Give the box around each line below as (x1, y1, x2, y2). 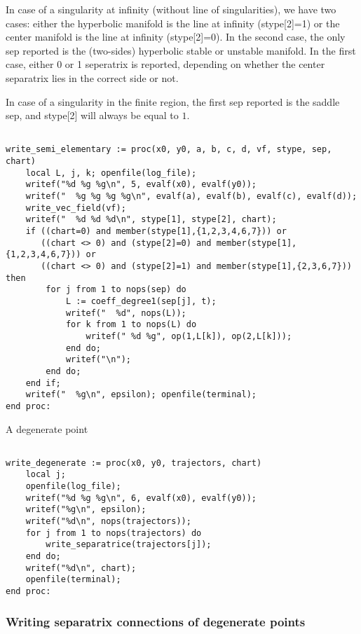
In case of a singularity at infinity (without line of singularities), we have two (6, 2, 336, 16)
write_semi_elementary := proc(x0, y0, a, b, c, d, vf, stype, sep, (6, 144, 332, 155)
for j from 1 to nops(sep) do (46, 284, 186, 295)
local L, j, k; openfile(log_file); (25, 167, 197, 178)
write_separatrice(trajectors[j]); (46, 539, 212, 550)
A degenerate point (6, 421, 88, 436)
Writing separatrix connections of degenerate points (6, 612, 306, 630)
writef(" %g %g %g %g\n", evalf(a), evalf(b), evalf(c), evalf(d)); (25, 191, 357, 202)
